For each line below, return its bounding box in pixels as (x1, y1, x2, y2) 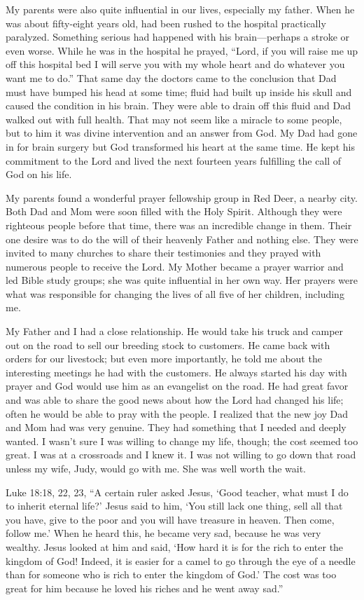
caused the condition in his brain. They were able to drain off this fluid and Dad (6, 98, 351, 113)
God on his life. (6, 167, 72, 182)
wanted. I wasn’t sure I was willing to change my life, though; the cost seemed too (6, 433, 358, 448)
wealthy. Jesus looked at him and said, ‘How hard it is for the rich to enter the (6, 539, 344, 554)
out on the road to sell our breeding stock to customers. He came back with (6, 337, 330, 352)
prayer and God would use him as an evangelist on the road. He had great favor (6, 379, 349, 393)
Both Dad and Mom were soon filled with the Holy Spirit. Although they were (6, 204, 342, 219)
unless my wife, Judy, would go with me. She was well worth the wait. (6, 461, 306, 475)
